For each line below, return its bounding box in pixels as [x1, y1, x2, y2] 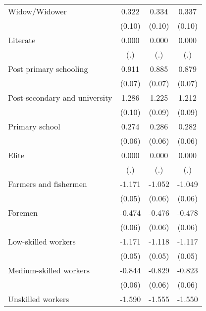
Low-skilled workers [8, 236, 76, 247]
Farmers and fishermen [8, 178, 87, 189]
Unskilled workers [8, 293, 69, 305]
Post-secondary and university [8, 92, 112, 103]
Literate [8, 34, 36, 46]
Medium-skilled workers [8, 264, 90, 276]
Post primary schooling [8, 63, 88, 74]
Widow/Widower [8, 5, 67, 17]
